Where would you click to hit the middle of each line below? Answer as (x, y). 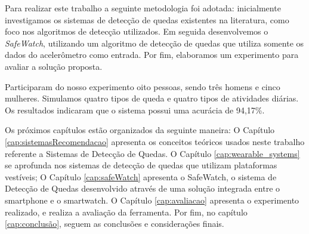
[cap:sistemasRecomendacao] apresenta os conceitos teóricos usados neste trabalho (155, 141)
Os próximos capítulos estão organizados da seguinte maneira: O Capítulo (140, 130)
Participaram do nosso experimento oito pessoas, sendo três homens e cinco (143, 86)
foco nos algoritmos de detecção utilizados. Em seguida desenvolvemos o (137, 31)
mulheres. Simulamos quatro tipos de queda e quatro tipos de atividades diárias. (152, 98)
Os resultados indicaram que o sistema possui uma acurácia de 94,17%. (135, 110)
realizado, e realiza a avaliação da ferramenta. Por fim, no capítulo (126, 212)
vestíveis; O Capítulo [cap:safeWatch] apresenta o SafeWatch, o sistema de (141, 176)
